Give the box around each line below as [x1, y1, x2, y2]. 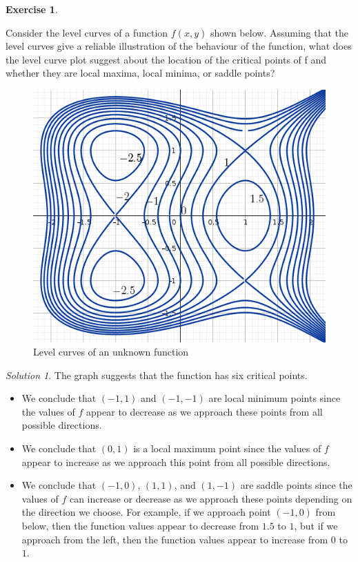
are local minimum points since [208, 391, 341, 405]
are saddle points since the [240, 478, 352, 492]
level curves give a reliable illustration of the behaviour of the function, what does [6, 39, 352, 53]
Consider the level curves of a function [6, 25, 168, 39]
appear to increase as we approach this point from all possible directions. [21, 454, 330, 469]
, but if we [294, 519, 338, 533]
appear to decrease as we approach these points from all [86, 404, 323, 418]
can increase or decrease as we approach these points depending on [69, 491, 352, 505]
